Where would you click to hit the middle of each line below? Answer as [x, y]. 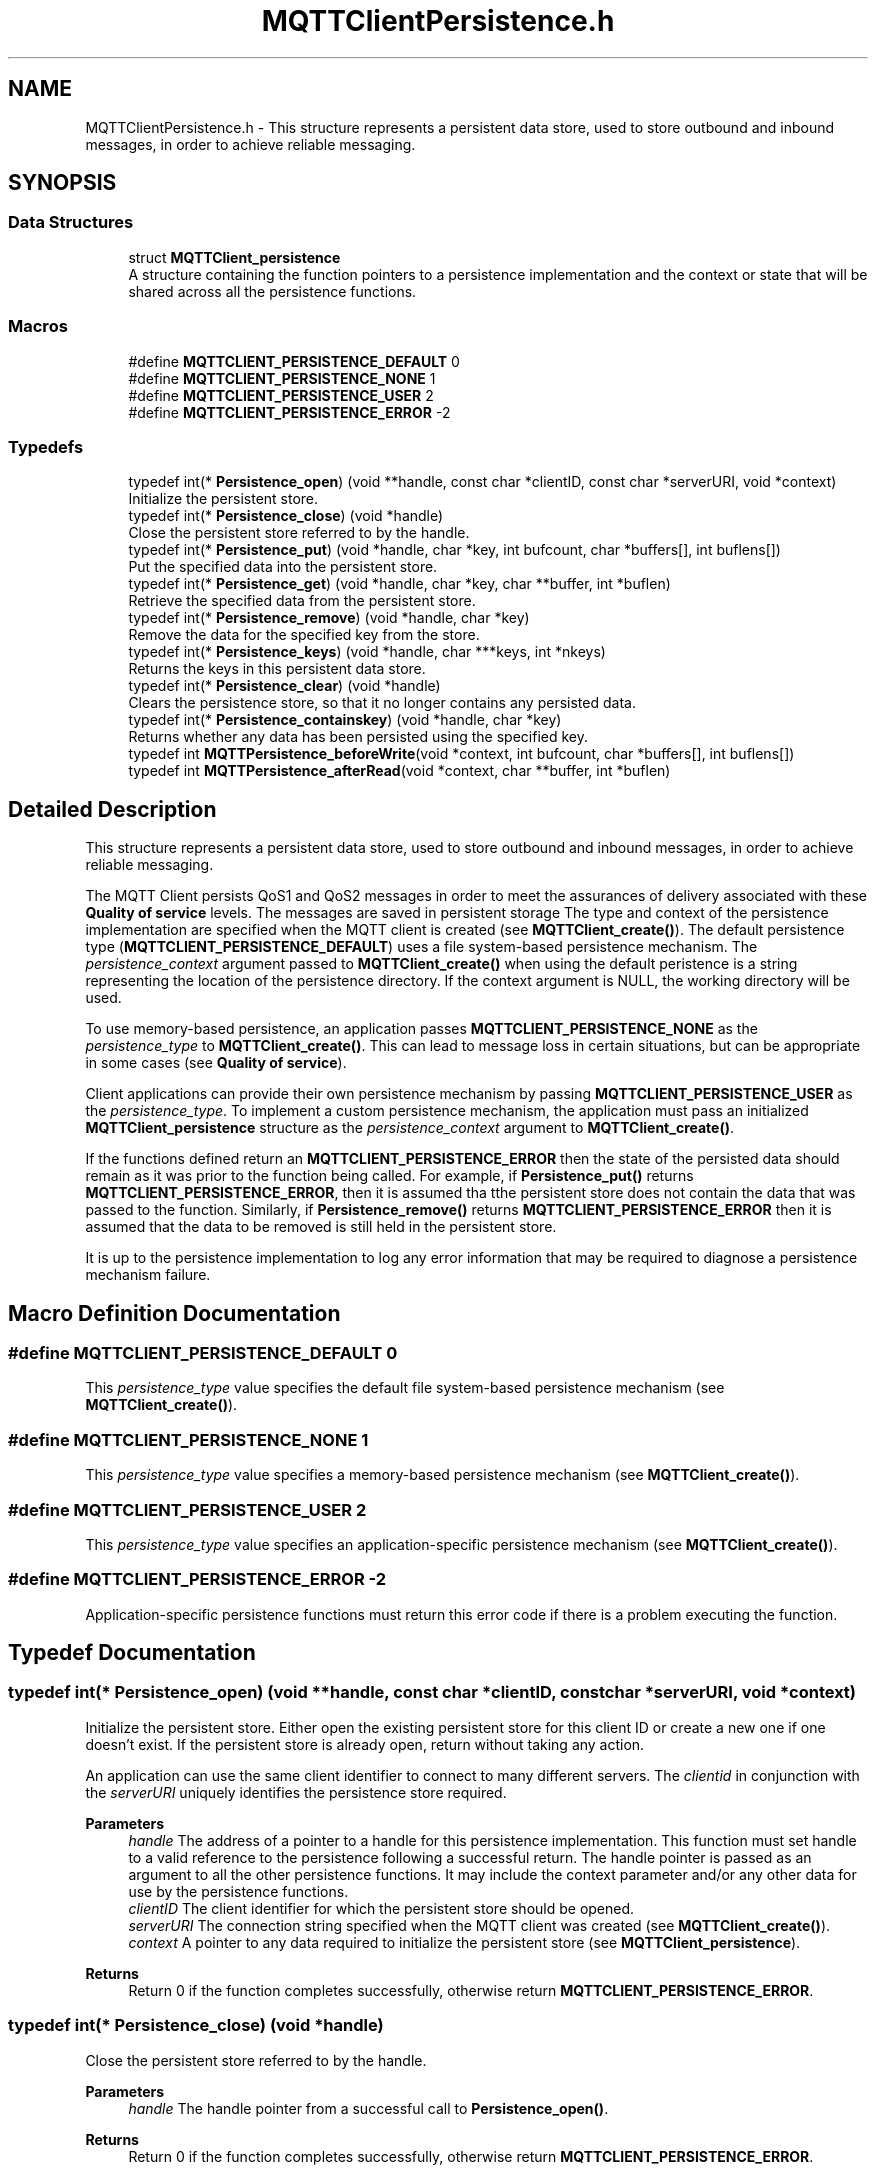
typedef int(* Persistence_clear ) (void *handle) [284, 686]
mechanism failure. [148, 1275]
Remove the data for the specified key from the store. [304, 635]
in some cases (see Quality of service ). [216, 1063]
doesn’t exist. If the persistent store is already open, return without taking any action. [365, 1744]
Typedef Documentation [132, 1653]
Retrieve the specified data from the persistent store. [302, 601]
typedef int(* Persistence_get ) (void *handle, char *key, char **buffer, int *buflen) [399, 584]
